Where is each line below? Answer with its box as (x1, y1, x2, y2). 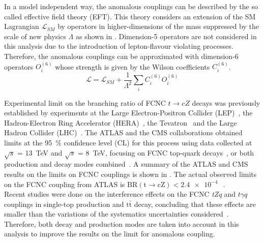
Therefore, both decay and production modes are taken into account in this (4, 218, 239, 229)
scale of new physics (4, 31, 66, 41)
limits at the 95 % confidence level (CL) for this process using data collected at (4, 137, 252, 147)
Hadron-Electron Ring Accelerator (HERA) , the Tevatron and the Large (4, 117, 237, 128)
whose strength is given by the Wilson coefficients (55, 61, 210, 72)
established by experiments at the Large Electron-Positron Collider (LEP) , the (4, 107, 253, 118)
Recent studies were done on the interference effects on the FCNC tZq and (4, 189, 236, 199)
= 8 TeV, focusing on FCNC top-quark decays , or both (77, 147, 254, 158)
